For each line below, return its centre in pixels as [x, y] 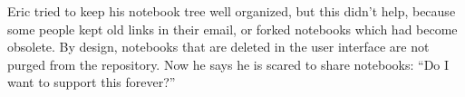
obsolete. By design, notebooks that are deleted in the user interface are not [218, 47]
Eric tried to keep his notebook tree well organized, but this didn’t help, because [232, 11]
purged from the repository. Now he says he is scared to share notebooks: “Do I [228, 64]
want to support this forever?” [92, 82]
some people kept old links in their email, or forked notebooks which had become [232, 29]
